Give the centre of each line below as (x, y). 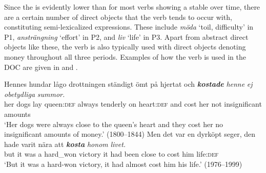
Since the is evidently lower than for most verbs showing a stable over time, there (132, 7)
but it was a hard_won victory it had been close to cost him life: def (111, 154)
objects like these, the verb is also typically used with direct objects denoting (125, 47)
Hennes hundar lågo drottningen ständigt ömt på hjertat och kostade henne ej (128, 84)
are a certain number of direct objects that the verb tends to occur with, (118, 17)
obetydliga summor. (35, 94)
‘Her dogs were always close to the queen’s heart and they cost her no (114, 124)
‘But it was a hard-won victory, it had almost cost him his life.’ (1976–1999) (123, 164)
